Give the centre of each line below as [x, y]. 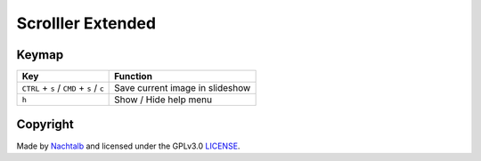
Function [134, 76]
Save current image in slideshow [183, 88]
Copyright [45, 125]
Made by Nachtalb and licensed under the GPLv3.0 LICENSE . [128, 146]
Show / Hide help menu [163, 100]
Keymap [40, 55]
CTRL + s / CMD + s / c [63, 88]
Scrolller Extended [86, 23]
